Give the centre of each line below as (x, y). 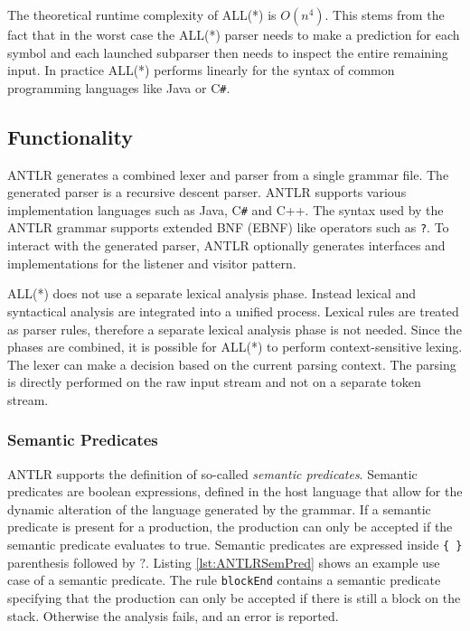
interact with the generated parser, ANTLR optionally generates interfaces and (226, 245)
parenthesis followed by (71, 562)
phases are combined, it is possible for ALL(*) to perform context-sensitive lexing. (235, 347)
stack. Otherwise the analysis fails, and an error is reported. (173, 615)
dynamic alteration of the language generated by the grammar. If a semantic (219, 509)
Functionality (70, 136)
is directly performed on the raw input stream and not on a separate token (214, 382)
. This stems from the (385, 14)
